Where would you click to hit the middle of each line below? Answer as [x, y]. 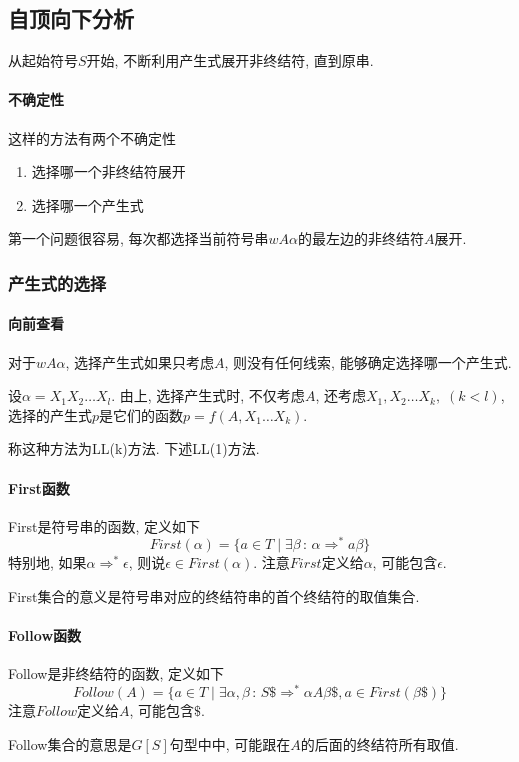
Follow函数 [45, 635]
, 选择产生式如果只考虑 [140, 361]
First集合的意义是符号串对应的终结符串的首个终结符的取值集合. [214, 596]
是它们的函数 [141, 414]
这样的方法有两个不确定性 [92, 137]
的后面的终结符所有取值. [379, 743]
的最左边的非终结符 [361, 238]
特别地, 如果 [47, 562]
